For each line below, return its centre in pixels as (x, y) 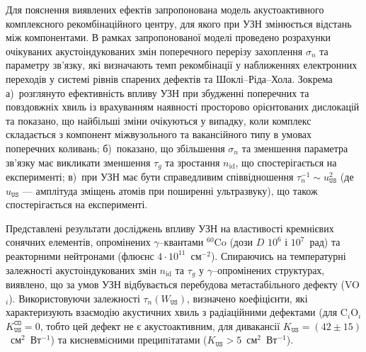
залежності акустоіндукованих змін (81, 269)
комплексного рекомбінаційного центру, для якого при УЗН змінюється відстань (179, 23)
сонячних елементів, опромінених (78, 242)
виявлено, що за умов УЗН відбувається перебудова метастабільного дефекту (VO (183, 284)
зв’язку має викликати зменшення (78, 162)
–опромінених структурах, (268, 269)
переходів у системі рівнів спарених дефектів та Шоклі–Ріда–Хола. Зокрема (169, 78)
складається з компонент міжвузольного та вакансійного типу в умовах (159, 134)
